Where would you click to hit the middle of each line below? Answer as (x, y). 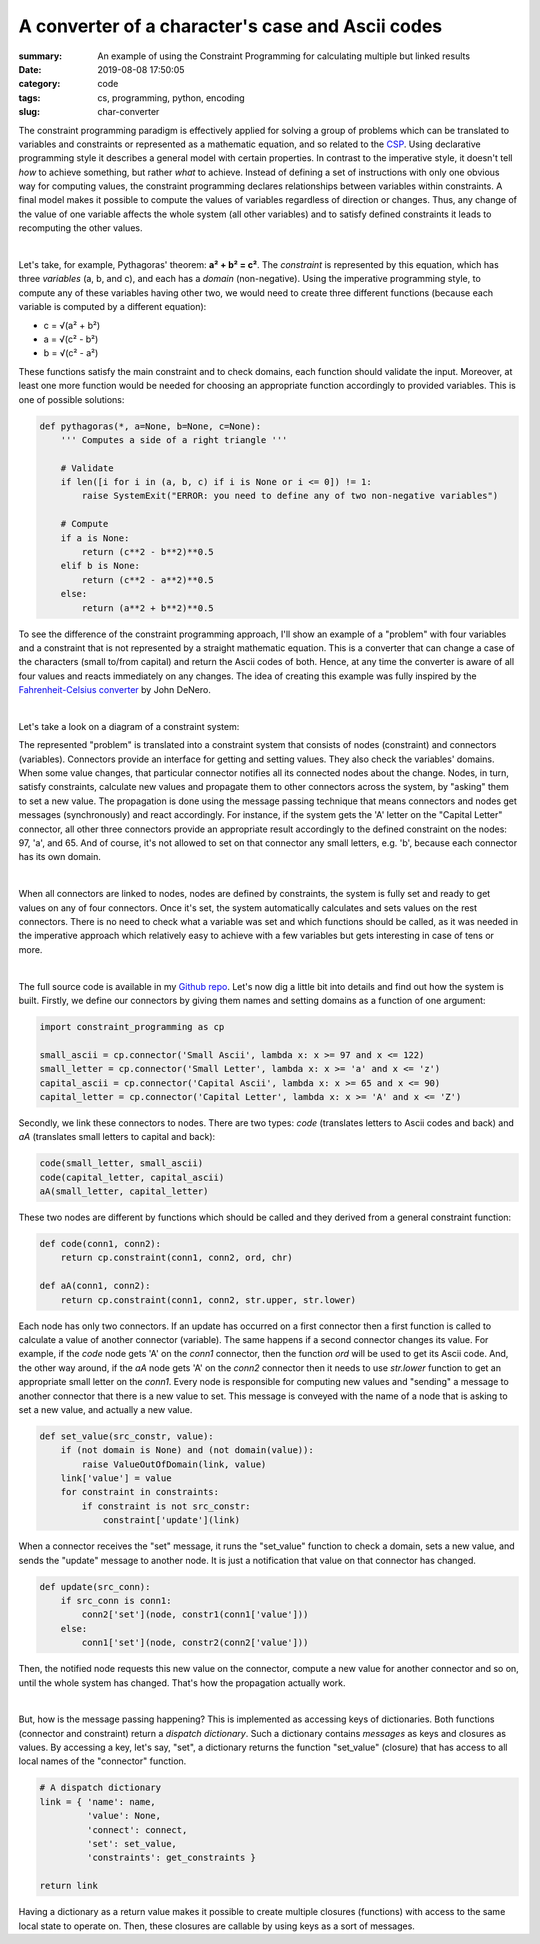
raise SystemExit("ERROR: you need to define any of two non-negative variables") (290, 496)
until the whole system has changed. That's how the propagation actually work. (182, 1682)
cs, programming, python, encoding (171, 97)
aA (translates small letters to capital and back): (117, 1137)
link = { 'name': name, (98, 1801)
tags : (29, 97)
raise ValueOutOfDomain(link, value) (174, 1464)
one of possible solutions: (71, 399)
